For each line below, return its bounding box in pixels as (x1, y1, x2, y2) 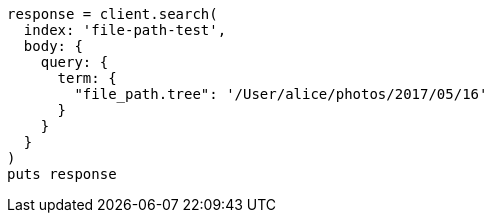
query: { (40, 54, 109, 70)
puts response (7, 166, 117, 182)
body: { (23, 38, 83, 54)
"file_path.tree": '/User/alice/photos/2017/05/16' (74, 86, 488, 102)
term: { (57, 70, 117, 86)
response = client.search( (7, 6, 218, 22)
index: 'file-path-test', (23, 22, 227, 38)
